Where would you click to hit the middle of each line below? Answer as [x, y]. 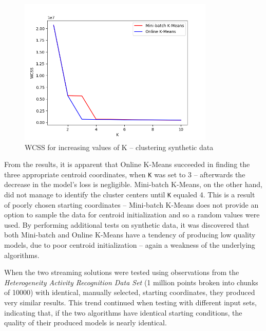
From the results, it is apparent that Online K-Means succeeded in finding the [127, 164]
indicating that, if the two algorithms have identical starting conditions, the [123, 312]
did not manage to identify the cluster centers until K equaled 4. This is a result [130, 194]
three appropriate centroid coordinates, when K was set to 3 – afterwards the [125, 174]
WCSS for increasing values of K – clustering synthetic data [119, 147]
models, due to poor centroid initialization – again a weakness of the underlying [130, 244]
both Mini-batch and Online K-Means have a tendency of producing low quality [130, 235]
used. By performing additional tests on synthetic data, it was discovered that [127, 224]
